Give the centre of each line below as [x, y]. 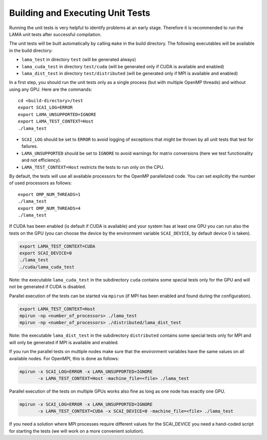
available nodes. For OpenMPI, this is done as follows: [64, 359]
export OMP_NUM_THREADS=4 [49, 208]
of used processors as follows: [40, 183]
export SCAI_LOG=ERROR [45, 108]
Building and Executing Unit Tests [80, 13]
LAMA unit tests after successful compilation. [55, 34]
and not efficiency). [41, 160]
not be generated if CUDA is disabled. [48, 287]
